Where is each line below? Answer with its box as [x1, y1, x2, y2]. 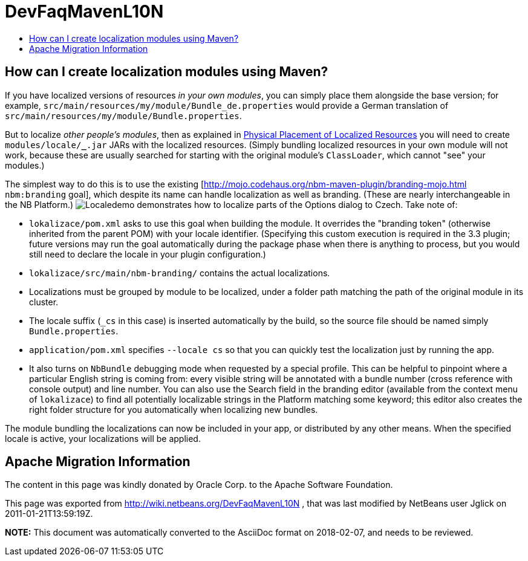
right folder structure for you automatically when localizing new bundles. [29, 404, 318, 415]
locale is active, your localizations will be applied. [5, 433, 201, 444]
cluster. [29, 296, 59, 307]
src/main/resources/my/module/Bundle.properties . [5, 110, 242, 121]
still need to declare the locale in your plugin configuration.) [29, 248, 266, 259]
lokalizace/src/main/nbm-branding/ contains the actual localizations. [29, 267, 330, 278]
